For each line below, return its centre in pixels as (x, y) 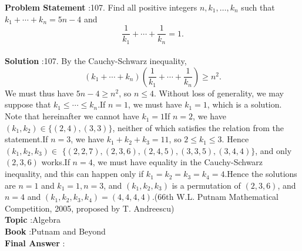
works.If (56, 162)
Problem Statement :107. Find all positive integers (101, 7)
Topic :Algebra (33, 220)
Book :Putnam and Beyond (55, 231)
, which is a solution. (244, 104)
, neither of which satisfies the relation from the (198, 127)
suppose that (28, 104)
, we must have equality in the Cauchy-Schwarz (178, 162)
